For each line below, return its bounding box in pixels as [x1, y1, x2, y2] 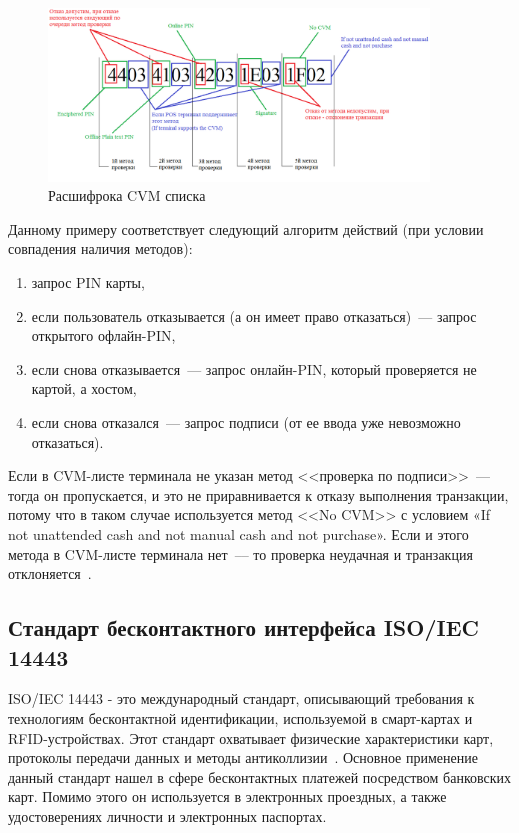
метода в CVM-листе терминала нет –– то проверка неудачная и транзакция [8, 543, 473, 564]
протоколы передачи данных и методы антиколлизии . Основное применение [8, 747, 478, 768]
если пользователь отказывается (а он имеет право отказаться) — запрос [31, 305, 477, 326]
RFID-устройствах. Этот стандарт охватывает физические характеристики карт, [8, 727, 494, 748]
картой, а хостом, [31, 378, 137, 399]
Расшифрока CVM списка [48, 185, 206, 206]
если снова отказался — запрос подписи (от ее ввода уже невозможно [31, 411, 461, 432]
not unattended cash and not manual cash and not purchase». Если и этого [8, 523, 469, 544]
